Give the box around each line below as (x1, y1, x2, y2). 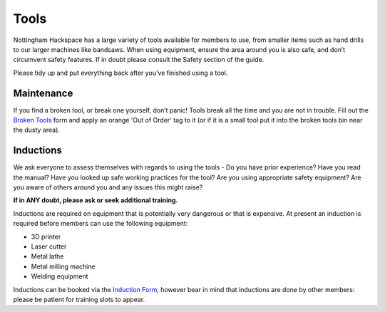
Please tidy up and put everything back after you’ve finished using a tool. (13, 68, 228, 77)
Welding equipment (31, 272, 88, 281)
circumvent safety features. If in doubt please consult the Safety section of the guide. (13, 56, 265, 64)
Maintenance (13, 87, 73, 99)
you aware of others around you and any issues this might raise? (13, 183, 203, 192)
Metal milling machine (31, 262, 96, 271)
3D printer (31, 232, 61, 241)
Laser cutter (31, 242, 67, 251)
